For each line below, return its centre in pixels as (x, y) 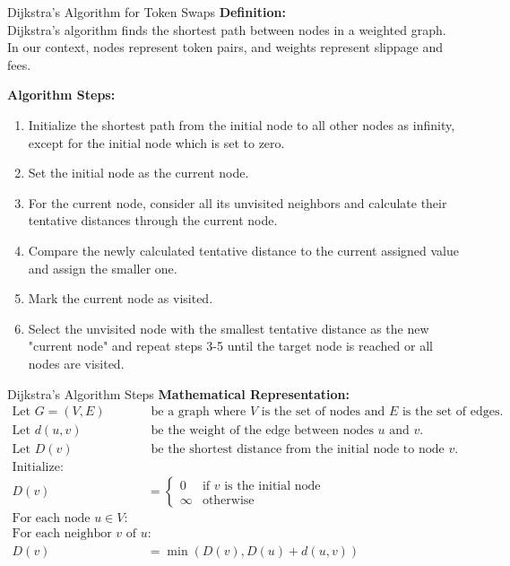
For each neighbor (62, 534)
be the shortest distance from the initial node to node (298, 450)
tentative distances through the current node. (153, 220)
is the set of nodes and (323, 412)
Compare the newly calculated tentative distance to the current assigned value (243, 250)
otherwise (228, 500)
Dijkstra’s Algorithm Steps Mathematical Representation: (178, 393)
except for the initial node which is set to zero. (156, 142)
